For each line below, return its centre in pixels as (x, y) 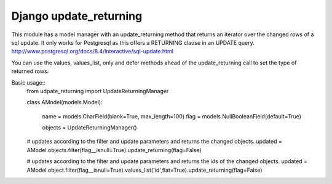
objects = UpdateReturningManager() (90, 128)
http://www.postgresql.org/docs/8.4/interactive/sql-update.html (92, 52)
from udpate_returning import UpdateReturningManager (98, 91)
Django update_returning (77, 16)
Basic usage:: (29, 82)
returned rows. (30, 71)
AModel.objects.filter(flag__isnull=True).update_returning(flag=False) (114, 150)
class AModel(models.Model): (65, 102)
